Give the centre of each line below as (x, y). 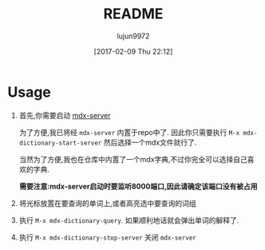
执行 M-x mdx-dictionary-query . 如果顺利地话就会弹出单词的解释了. (129, 220)
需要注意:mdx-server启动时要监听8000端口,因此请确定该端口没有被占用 (138, 186)
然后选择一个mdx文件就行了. (150, 142)
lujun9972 (133, 36)
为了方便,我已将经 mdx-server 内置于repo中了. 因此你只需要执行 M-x (129, 132)
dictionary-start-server (60, 143)
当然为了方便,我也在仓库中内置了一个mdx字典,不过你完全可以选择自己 (133, 159)
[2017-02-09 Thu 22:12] (133, 51)
